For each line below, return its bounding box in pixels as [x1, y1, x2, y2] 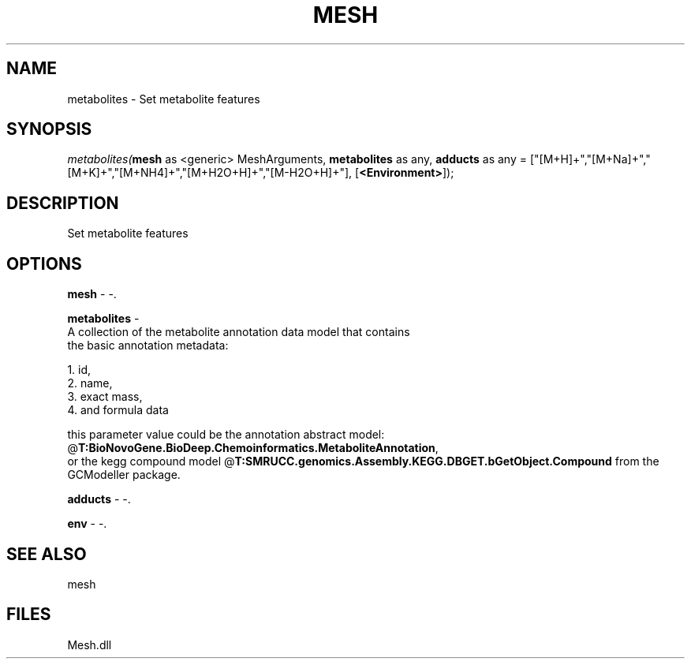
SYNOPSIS [6, 119, 92, 140]
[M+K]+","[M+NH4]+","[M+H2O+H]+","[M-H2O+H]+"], [67, 166, 353, 180]
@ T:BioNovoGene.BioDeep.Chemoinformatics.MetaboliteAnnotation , [67, 441, 439, 455]
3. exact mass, [67, 390, 143, 404]
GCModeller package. [67, 468, 181, 482]
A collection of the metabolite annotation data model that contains [67, 325, 410, 339]
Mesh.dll [67, 637, 112, 652]
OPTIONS [6, 253, 82, 274]
